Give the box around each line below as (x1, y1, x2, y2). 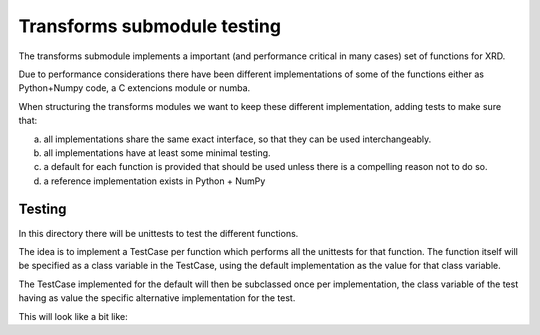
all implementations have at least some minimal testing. (43, 146, 271, 159)
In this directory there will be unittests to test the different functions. (18, 227, 299, 239)
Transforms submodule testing (18, 15, 282, 37)
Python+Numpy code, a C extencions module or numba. (18, 82, 251, 94)
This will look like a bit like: (18, 310, 129, 322)
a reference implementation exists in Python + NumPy (43, 175, 266, 187)
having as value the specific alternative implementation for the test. (18, 292, 296, 304)
